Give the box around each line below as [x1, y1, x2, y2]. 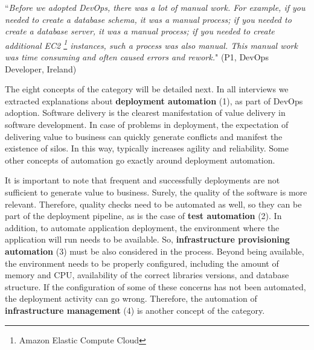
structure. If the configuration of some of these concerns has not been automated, [5, 280, 306, 293]
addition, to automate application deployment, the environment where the [5, 221, 280, 234]
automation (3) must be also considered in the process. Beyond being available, [5, 244, 304, 257]
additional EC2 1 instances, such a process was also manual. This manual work [5, 37, 298, 51]
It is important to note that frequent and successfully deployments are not [5, 174, 280, 186]
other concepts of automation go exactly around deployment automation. [5, 153, 275, 166]
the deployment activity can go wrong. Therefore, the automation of [5, 292, 257, 305]
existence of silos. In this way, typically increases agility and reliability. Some [5, 142, 289, 154]
